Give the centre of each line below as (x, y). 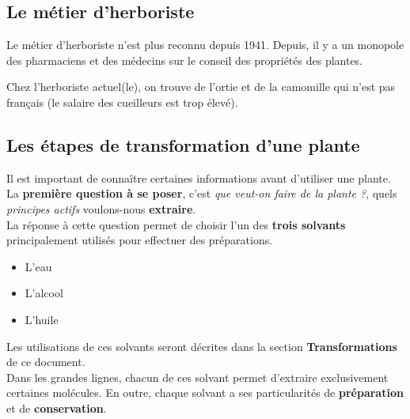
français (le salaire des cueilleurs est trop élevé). (122, 102)
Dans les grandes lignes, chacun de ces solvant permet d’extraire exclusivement (197, 377)
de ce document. (46, 362)
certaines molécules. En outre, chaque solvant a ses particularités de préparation (205, 393)
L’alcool (44, 293)
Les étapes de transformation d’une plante (183, 144)
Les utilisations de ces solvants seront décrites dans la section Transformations (202, 346)
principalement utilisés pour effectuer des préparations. (140, 240)
